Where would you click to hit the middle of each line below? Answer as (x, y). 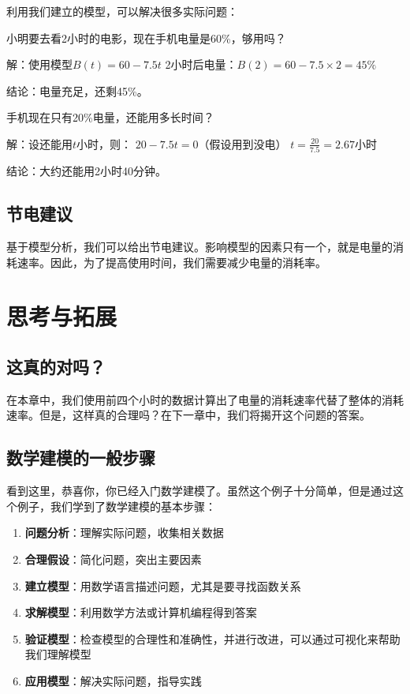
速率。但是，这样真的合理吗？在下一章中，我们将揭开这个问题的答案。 (188, 415)
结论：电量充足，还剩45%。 (77, 90)
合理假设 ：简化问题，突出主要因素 (113, 559)
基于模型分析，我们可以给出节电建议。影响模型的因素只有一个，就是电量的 (199, 247)
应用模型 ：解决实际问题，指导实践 (113, 680)
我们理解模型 (58, 654)
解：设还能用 (39, 143)
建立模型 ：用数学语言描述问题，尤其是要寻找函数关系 (163, 585)
